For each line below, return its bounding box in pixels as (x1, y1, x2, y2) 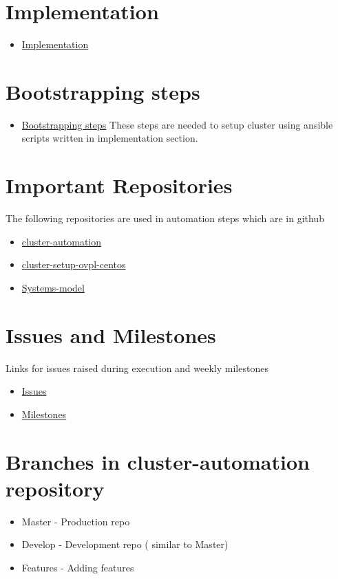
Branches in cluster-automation (6, 447, 310, 475)
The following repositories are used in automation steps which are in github (6, 211, 324, 226)
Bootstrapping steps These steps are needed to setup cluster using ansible (21, 117, 333, 131)
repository (6, 474, 105, 502)
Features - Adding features (21, 560, 134, 574)
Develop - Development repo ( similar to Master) (21, 537, 229, 551)
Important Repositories (6, 171, 233, 199)
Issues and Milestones (6, 320, 216, 349)
